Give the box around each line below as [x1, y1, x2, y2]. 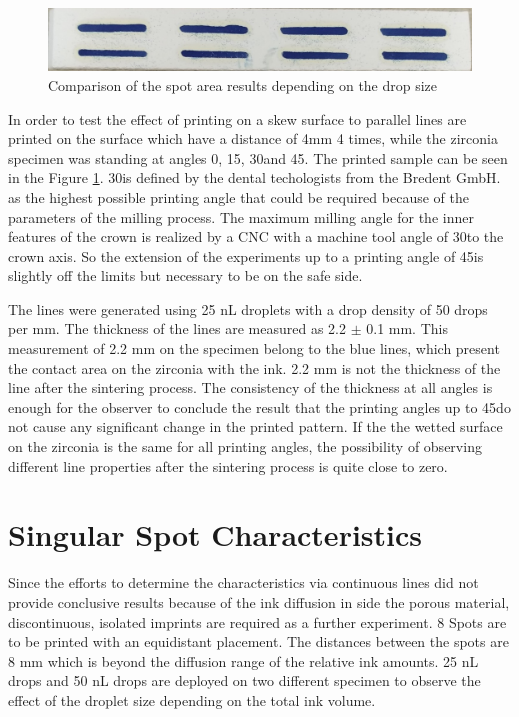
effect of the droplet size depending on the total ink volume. [8, 689, 376, 710]
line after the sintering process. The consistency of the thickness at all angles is [8, 377, 493, 398]
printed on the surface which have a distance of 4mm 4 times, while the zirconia [8, 128, 498, 149]
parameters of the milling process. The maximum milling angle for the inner [8, 206, 474, 227]
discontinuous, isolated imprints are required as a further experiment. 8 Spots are [8, 611, 507, 632]
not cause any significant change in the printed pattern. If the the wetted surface [8, 416, 503, 437]
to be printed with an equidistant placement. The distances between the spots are [8, 631, 509, 652]
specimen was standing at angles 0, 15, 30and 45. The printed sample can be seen [8, 147, 508, 168]
